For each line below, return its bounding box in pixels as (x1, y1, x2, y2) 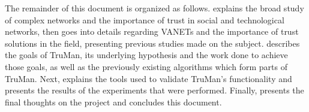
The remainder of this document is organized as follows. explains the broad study (5, 2, 304, 14)
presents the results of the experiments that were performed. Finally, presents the (5, 84, 304, 96)
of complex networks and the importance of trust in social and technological (5, 13, 284, 26)
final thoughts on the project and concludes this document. (5, 95, 222, 108)
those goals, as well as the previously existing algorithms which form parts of (5, 60, 287, 72)
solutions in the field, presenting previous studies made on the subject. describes (5, 37, 300, 49)
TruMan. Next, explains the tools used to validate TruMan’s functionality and (5, 72, 292, 84)
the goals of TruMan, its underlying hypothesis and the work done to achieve (5, 49, 288, 61)
